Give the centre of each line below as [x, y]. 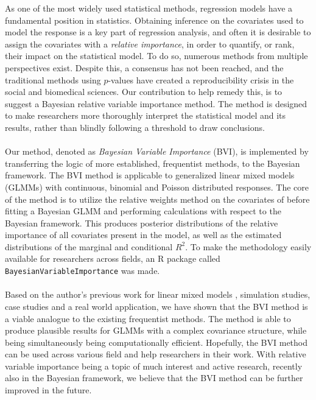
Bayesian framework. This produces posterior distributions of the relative [142, 223]
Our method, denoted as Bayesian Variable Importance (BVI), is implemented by [157, 151]
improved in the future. [48, 390]
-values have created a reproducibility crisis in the [201, 79]
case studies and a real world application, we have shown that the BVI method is [156, 306]
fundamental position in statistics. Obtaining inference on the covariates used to [154, 20]
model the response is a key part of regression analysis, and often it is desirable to [158, 32]
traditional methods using [53, 79]
